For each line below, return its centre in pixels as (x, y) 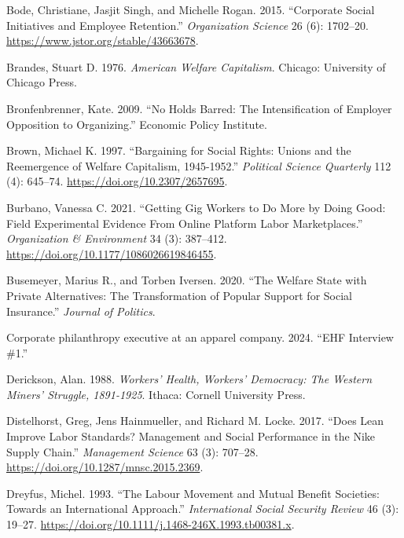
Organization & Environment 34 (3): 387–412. (117, 238)
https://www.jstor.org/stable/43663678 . (103, 40)
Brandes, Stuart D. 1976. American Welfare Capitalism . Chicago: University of (196, 66)
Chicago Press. (42, 82)
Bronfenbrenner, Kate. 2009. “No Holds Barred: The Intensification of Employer (199, 108)
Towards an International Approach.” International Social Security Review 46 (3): (203, 509)
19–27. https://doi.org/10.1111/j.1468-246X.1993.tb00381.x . (151, 524)
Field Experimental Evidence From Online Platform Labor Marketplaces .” (185, 223)
